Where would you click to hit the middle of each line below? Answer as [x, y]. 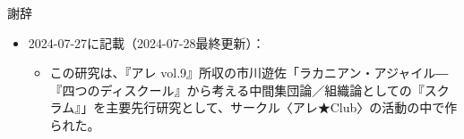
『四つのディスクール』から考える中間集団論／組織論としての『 [237, 90]
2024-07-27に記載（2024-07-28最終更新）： [146, 42]
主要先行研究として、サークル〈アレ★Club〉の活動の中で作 [282, 107]
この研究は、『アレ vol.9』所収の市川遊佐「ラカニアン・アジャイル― [249, 73]
